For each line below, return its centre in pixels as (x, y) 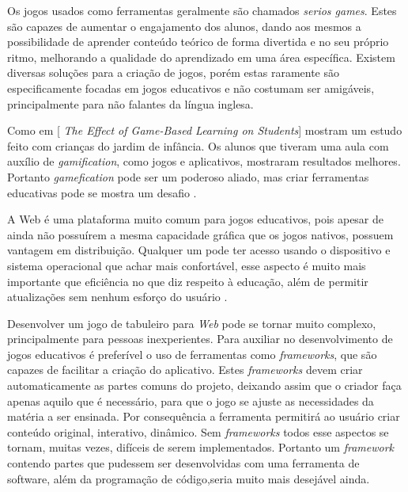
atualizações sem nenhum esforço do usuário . (117, 297)
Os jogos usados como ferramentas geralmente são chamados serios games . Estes (202, 10)
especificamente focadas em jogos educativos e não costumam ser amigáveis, (191, 88)
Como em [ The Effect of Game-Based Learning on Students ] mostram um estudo (205, 130)
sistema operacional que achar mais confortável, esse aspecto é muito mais (187, 265)
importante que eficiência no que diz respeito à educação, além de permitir (188, 281)
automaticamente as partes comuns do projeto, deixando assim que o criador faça (204, 385)
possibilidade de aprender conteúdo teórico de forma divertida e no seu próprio (198, 42)
